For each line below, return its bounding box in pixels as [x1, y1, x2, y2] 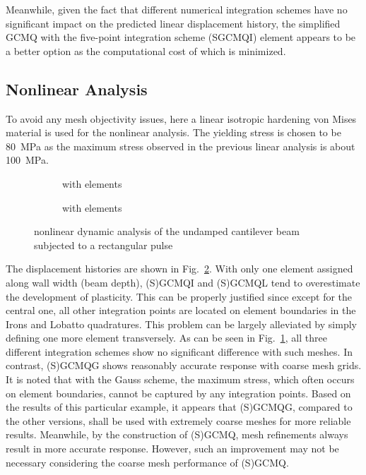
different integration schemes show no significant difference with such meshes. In [6, 344, 353, 359]
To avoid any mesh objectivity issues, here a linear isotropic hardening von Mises [6, 111, 357, 126]
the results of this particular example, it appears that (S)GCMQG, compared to [6, 399, 353, 414]
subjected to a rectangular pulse [34, 237, 173, 252]
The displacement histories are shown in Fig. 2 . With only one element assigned [6, 261, 353, 276]
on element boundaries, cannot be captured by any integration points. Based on [6, 385, 351, 400]
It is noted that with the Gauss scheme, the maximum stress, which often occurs [6, 372, 355, 387]
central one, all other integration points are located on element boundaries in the [6, 303, 356, 318]
